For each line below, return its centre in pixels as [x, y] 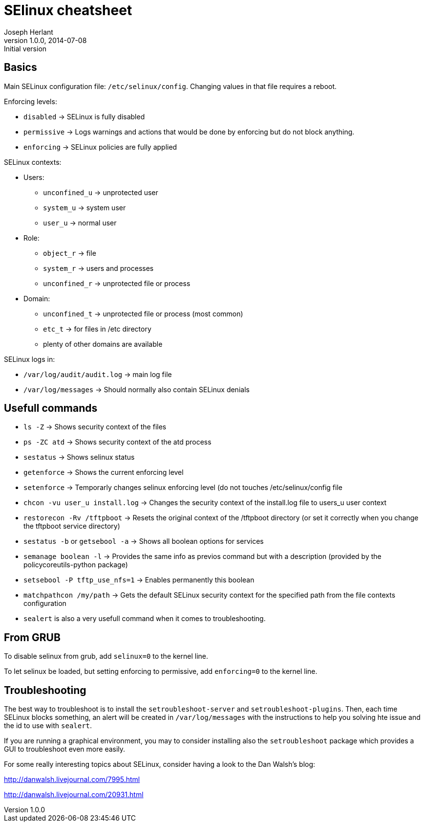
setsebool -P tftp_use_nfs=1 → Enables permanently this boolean [139, 580]
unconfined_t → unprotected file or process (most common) [143, 313]
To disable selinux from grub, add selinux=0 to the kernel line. [106, 656]
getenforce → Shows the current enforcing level [104, 472]
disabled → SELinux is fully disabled [84, 116]
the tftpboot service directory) [72, 526]
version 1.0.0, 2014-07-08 [45, 40]
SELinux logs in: [30, 359]
